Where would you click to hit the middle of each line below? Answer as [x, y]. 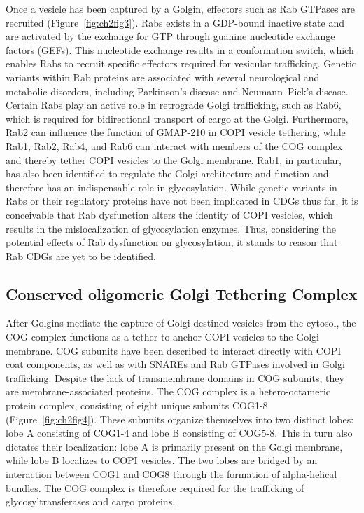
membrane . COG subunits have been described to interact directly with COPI [174, 350]
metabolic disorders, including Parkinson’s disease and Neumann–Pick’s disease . [177, 91]
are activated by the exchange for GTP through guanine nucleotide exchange [170, 36]
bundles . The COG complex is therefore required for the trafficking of [155, 487]
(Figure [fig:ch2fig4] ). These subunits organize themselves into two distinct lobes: [180, 419]
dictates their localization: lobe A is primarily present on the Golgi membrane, [174, 446]
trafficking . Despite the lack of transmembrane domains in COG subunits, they [175, 377]
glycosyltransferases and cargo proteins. [91, 501]
